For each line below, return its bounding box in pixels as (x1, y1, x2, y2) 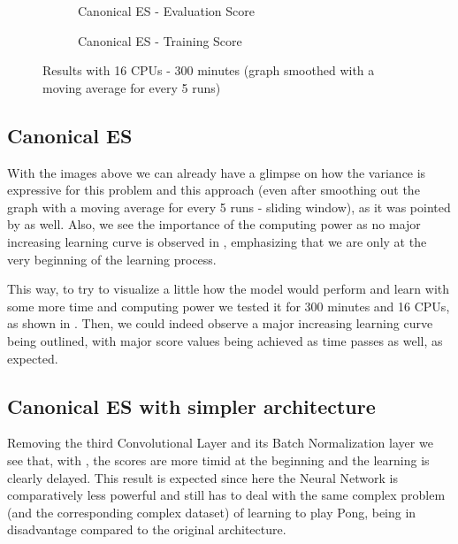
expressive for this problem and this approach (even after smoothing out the (7, 180, 420, 199)
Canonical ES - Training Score (78, 31, 242, 50)
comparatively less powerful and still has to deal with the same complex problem (7, 486, 446, 504)
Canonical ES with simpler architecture (7, 392, 376, 419)
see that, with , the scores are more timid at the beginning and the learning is (7, 450, 430, 469)
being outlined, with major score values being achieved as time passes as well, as (7, 331, 443, 349)
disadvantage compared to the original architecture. (7, 520, 286, 539)
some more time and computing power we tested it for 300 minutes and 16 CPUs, (7, 296, 450, 315)
